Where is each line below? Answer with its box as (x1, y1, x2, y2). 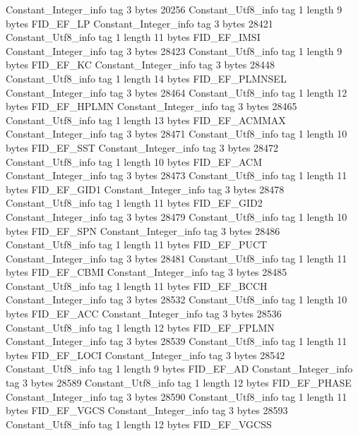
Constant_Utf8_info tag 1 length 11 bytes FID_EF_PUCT (6, 237, 268, 252)
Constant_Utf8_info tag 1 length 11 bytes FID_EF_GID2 (6, 195, 263, 210)
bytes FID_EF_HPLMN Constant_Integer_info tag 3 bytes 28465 (6, 99, 297, 114)
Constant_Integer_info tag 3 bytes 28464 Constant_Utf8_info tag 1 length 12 (6, 85, 347, 99)
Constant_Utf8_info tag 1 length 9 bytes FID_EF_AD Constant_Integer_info (6, 361, 353, 376)
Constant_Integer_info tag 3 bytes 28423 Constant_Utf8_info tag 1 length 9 (6, 43, 342, 58)
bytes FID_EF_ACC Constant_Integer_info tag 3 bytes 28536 (6, 306, 282, 321)
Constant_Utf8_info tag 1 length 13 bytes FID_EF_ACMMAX (6, 112, 286, 127)
